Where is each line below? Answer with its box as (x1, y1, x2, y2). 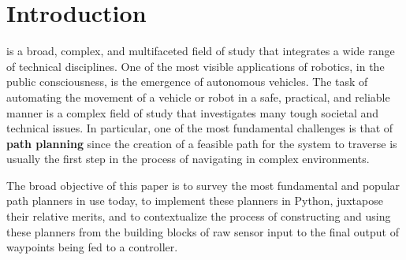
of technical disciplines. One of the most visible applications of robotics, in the (6, 58, 385, 74)
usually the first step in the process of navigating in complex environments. (6, 150, 370, 167)
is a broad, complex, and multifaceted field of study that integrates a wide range (6, 43, 395, 59)
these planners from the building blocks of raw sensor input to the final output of (6, 223, 399, 240)
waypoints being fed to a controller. (6, 239, 178, 255)
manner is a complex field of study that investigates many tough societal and (6, 104, 379, 121)
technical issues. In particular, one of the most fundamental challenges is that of (6, 120, 393, 136)
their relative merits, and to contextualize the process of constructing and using (6, 208, 391, 225)
